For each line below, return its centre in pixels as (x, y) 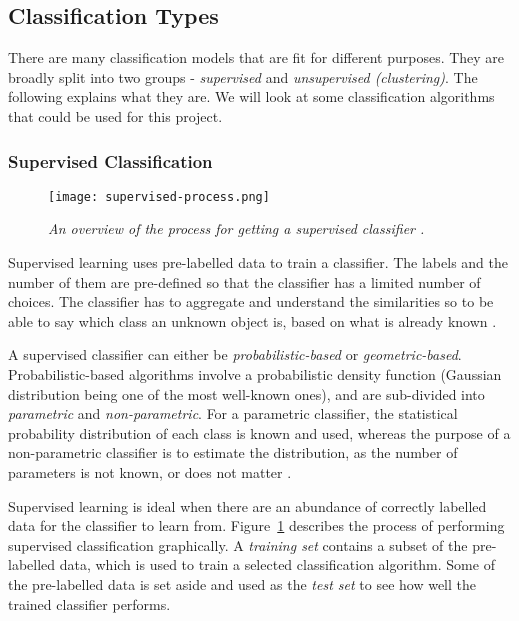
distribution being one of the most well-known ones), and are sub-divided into (246, 393)
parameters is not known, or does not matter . (150, 471)
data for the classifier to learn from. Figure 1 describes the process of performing (256, 525)
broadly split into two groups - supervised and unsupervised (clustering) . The (243, 76)
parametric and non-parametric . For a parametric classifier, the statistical (233, 413)
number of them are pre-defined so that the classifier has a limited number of (244, 281)
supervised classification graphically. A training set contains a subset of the (238, 544)
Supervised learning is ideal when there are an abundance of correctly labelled (247, 505)
